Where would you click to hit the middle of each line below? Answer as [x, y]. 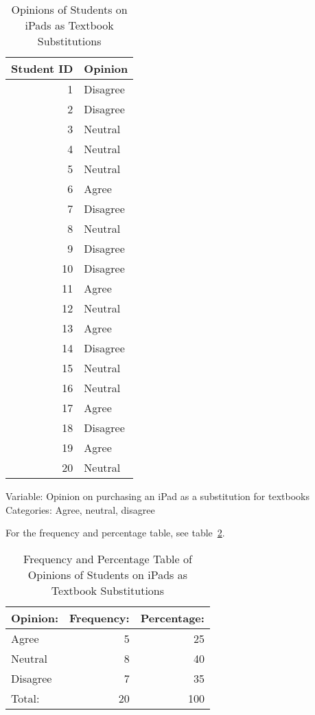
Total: [25, 698]
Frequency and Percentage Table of [108, 558]
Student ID [42, 68]
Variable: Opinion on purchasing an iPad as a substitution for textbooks [157, 496]
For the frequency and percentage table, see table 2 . [115, 533]
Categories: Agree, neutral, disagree [80, 509]
